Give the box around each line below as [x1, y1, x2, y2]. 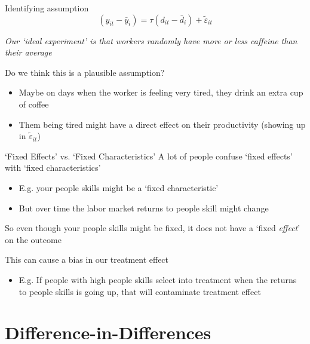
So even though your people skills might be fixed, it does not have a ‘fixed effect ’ [5, 222, 300, 234]
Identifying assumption [5, 2, 89, 14]
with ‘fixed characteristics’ [5, 161, 101, 174]
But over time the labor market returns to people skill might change [19, 201, 269, 214]
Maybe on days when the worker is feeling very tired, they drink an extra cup [19, 86, 303, 99]
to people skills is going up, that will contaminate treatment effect [19, 285, 261, 297]
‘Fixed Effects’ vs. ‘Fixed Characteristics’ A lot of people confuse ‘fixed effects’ [5, 149, 293, 162]
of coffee [19, 97, 49, 110]
